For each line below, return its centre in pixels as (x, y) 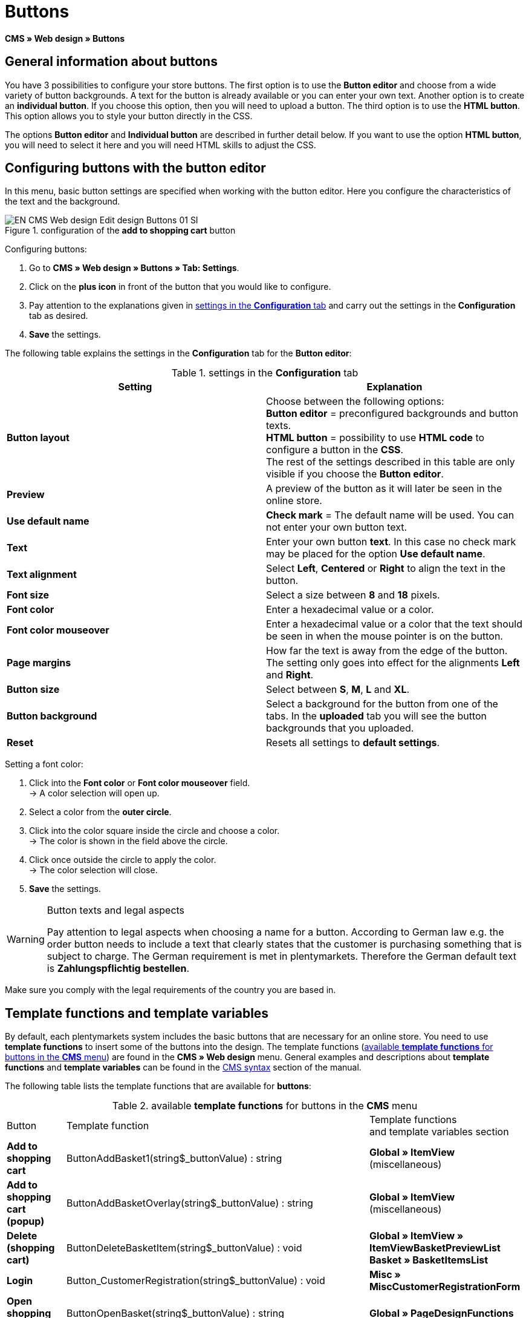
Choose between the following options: (355, 402)
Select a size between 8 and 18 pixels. (353, 595)
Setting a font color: (44, 764)
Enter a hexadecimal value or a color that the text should (394, 624)
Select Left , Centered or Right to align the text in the (386, 569)
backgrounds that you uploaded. (340, 728)
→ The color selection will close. (93, 870)
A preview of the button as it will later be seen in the (384, 489)
